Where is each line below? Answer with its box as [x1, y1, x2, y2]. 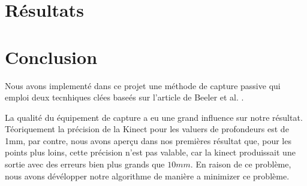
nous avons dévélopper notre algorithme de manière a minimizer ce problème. [5, 169, 290, 182]
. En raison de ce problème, [190, 158, 291, 170]
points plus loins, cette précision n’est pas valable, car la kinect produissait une [5, 146, 296, 158]
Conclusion [5, 44, 98, 69]
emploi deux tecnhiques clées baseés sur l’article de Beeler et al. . [5, 91, 244, 103]
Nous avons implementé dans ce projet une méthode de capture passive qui [5, 79, 281, 92]
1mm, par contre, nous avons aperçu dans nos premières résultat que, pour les [5, 134, 291, 147]
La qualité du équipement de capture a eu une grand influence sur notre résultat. [5, 111, 303, 123]
